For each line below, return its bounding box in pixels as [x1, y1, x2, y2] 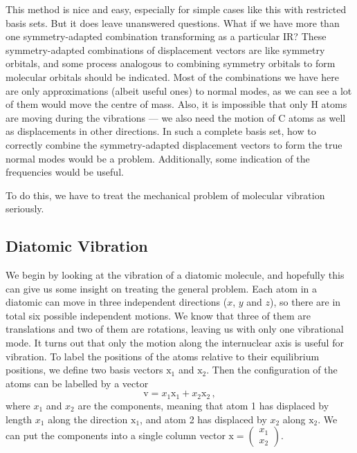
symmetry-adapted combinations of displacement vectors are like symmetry [6, 42, 325, 57]
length [6, 412, 33, 426]
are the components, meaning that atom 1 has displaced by [77, 398, 329, 412]
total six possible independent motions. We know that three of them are [6, 308, 311, 322]
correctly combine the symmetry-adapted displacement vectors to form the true [6, 137, 342, 151]
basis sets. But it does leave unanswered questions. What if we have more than [6, 15, 340, 30]
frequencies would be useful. [6, 165, 124, 179]
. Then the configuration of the [206, 362, 338, 377]
